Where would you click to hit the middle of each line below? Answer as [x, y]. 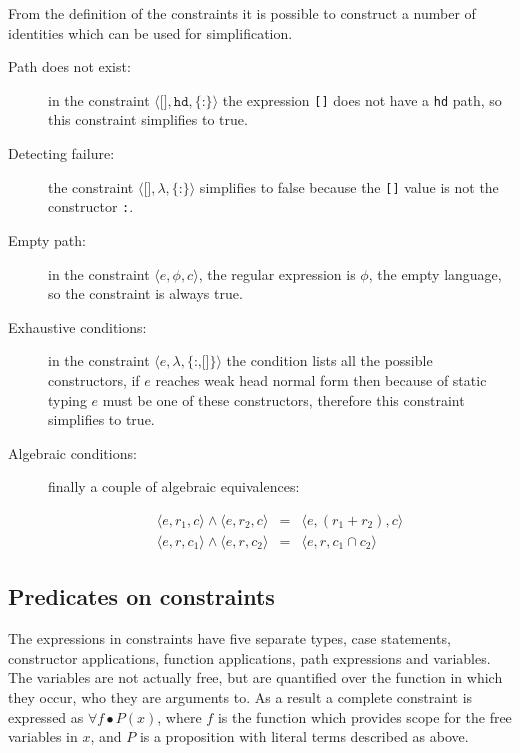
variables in [43, 736]
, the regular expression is [277, 273]
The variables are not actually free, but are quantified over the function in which [255, 677]
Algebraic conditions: [72, 452]
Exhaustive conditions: [77, 326]
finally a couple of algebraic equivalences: [174, 486]
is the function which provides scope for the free [364, 716]
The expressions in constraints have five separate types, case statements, [229, 638]
